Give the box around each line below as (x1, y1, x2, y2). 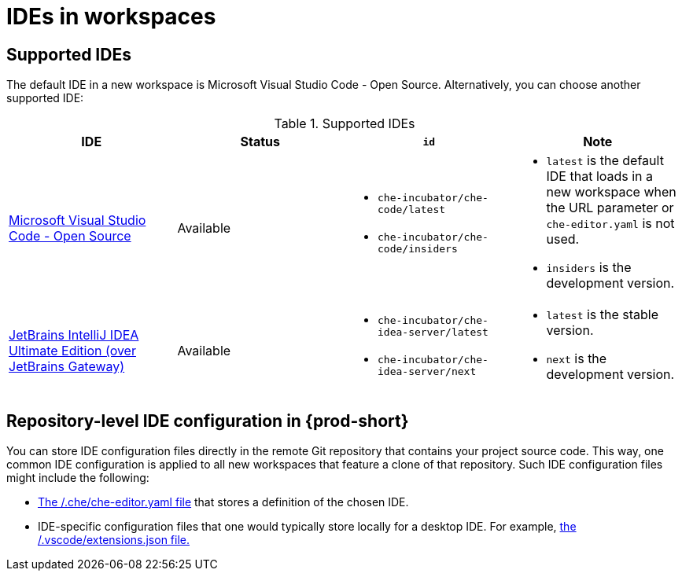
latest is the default (546, 153, 664, 169)
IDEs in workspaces (6, 3, 216, 30)
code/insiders (378, 243, 458, 255)
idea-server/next (378, 366, 477, 378)
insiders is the (546, 259, 632, 276)
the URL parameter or (546, 200, 674, 216)
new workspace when (546, 184, 676, 200)
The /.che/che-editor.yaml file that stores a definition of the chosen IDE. (38, 495, 409, 509)
